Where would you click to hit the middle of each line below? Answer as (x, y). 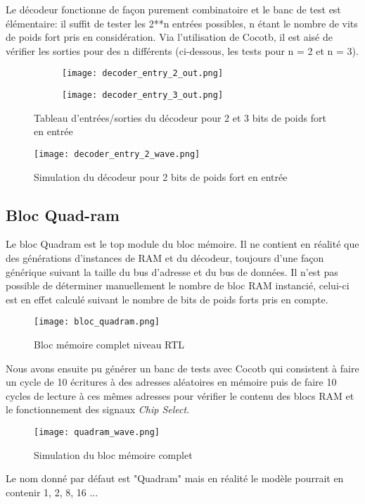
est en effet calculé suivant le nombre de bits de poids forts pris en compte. (167, 299)
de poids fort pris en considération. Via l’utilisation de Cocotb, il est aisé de (169, 37)
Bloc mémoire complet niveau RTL (109, 344)
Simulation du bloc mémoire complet (113, 454)
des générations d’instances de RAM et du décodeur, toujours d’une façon (165, 257)
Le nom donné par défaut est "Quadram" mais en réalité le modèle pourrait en (175, 478)
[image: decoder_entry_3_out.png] (143, 95)
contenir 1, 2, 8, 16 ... (52, 492)
